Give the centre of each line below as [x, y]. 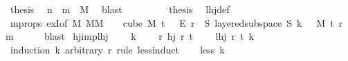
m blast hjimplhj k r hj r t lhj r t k [130, 36]
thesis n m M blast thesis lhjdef [120, 9]
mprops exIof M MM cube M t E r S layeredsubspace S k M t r [176, 22]
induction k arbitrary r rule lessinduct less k [117, 49]
